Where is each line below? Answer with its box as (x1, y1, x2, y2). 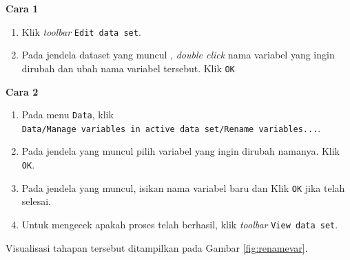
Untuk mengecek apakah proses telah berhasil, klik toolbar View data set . (21, 217, 338, 231)
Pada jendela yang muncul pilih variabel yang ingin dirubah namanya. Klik (21, 144, 340, 158)
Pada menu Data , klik (21, 107, 114, 122)
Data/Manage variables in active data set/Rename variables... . (21, 120, 321, 135)
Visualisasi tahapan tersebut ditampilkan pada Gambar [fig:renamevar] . (6, 240, 308, 254)
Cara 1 (6, 1, 39, 15)
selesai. (21, 194, 51, 208)
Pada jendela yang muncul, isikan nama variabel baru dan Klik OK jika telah (21, 180, 345, 195)
